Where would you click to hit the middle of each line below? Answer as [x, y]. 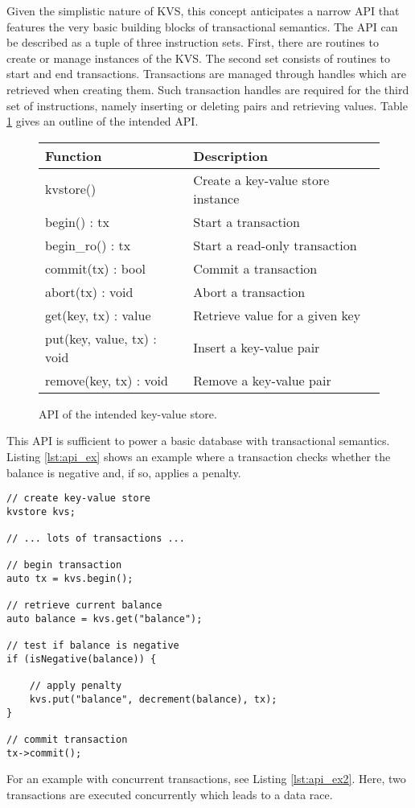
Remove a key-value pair [262, 380]
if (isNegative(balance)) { [82, 659]
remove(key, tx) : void [107, 380]
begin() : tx [78, 221]
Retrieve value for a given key [277, 315]
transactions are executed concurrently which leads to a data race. [170, 794]
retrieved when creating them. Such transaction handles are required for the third [208, 89]
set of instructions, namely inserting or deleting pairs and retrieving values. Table [207, 105]
